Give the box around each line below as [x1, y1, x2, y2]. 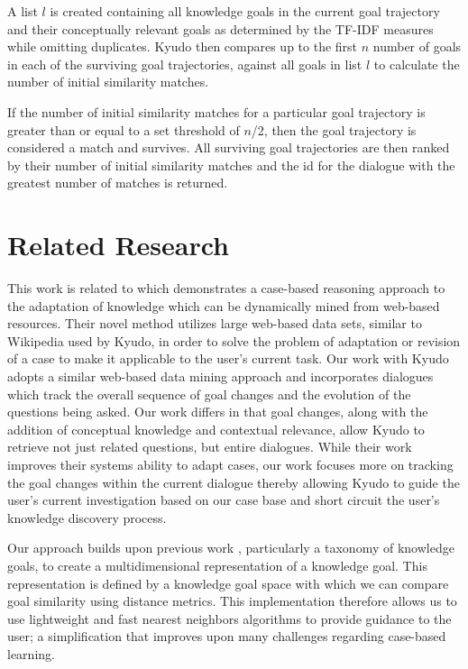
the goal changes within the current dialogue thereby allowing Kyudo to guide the [7, 472, 460, 491]
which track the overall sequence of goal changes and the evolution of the [7, 384, 411, 403]
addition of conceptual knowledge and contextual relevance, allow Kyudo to [7, 419, 425, 438]
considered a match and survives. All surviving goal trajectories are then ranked [7, 138, 450, 157]
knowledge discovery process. [7, 508, 167, 527]
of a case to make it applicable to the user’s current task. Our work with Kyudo [7, 349, 449, 368]
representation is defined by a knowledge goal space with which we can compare [7, 573, 449, 592]
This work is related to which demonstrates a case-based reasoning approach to [7, 279, 445, 298]
